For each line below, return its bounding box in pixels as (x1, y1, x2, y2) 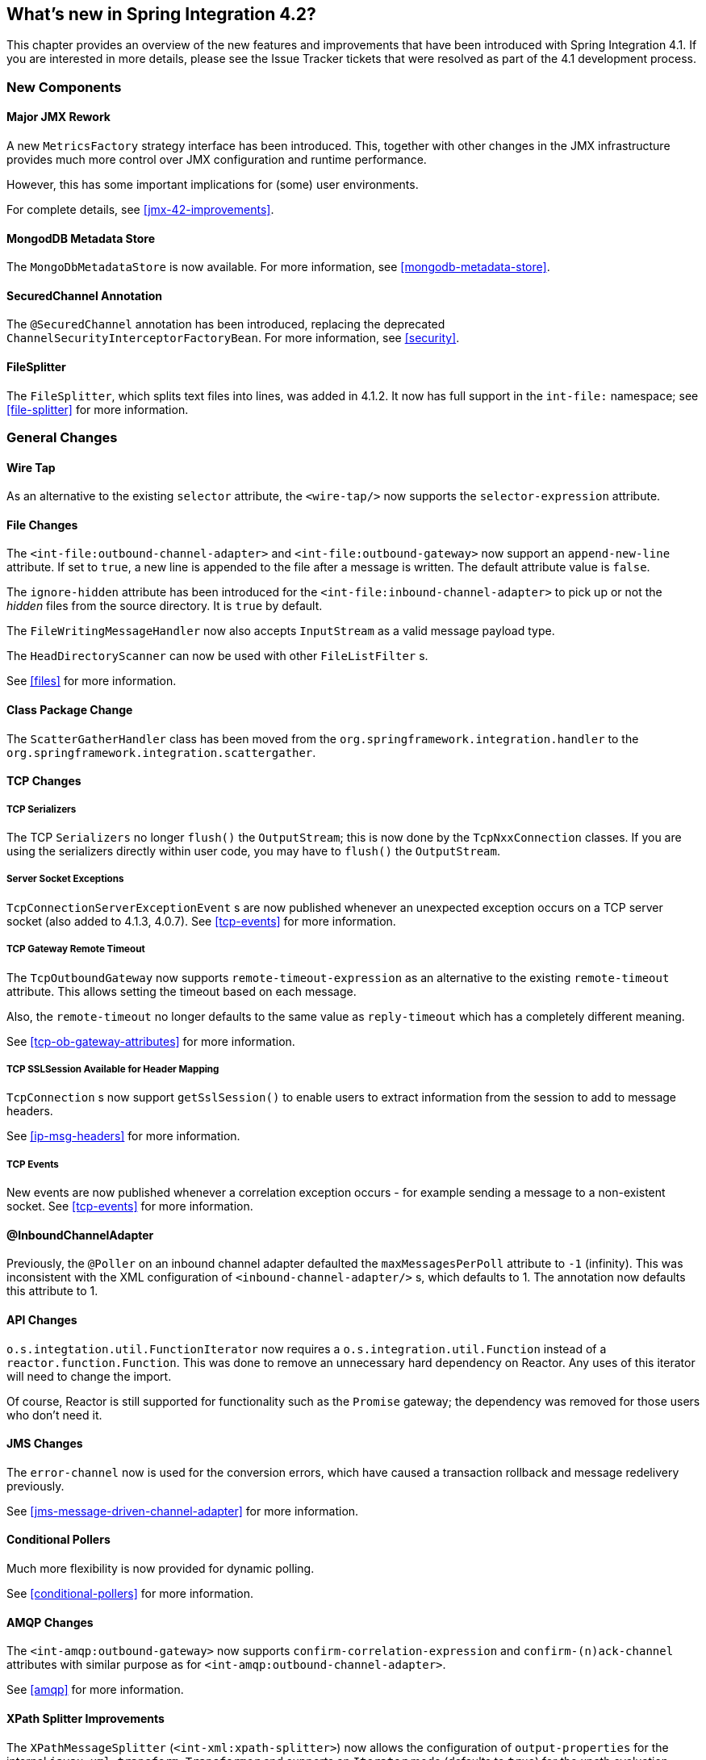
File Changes (6, 517, 78, 532)
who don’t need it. (6, 1407, 102, 1422)
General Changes (6, 429, 118, 446)
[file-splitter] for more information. (6, 402, 189, 416)
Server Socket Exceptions (6, 873, 124, 885)
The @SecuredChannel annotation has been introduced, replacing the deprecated (6, 317, 445, 332)
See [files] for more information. (6, 674, 177, 688)
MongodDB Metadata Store (6, 231, 156, 245)
